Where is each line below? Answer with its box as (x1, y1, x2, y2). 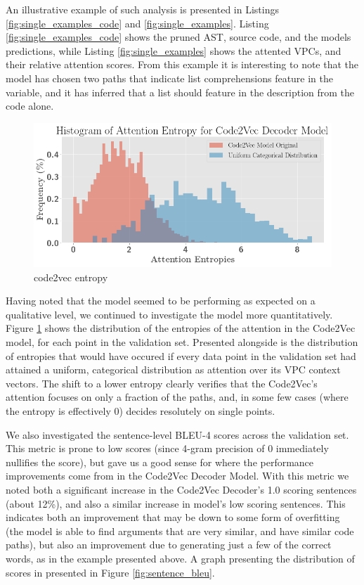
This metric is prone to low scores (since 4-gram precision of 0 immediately (6, 441, 329, 456)
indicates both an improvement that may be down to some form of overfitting (6, 510, 340, 525)
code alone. (6, 98, 54, 113)
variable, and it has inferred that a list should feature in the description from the (6, 84, 355, 99)
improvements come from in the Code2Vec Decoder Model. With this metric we (6, 468, 349, 483)
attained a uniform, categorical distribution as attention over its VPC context (6, 362, 341, 377)
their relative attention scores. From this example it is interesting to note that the (6, 57, 359, 72)
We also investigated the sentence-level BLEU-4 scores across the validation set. (6, 427, 349, 442)
